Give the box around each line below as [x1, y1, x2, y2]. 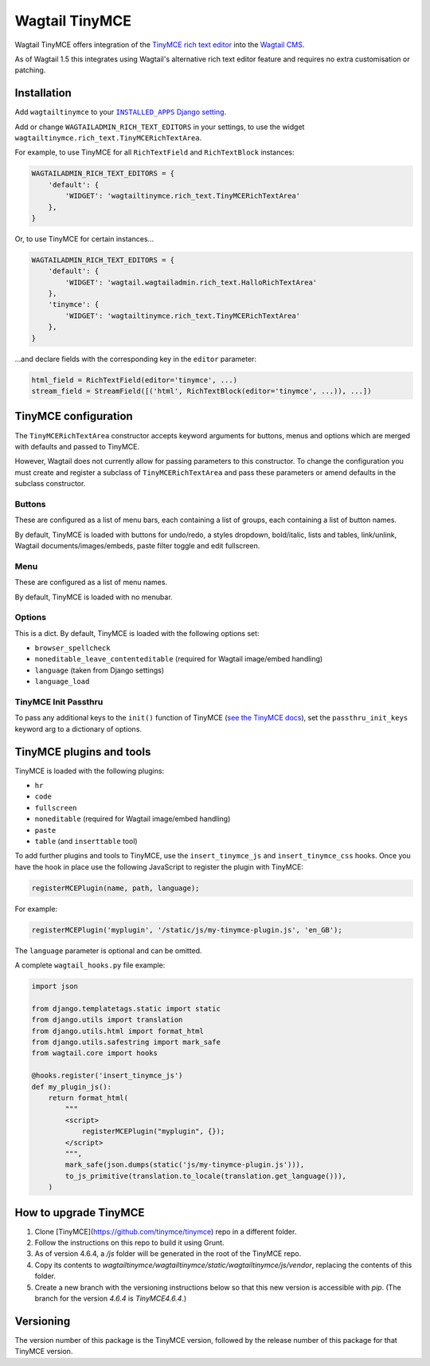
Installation [14, 86, 72, 100]
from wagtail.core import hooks [31, 1049, 158, 1058]
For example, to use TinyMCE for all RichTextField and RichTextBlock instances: [14, 147, 295, 157]
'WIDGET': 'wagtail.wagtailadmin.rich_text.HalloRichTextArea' [64, 277, 318, 287]
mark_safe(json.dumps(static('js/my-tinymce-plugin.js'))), [64, 1160, 305, 1169]
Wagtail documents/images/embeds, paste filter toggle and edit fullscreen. [14, 541, 260, 550]
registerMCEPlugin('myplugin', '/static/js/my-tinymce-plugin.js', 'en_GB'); [31, 925, 342, 934]
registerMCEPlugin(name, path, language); [31, 883, 200, 893]
